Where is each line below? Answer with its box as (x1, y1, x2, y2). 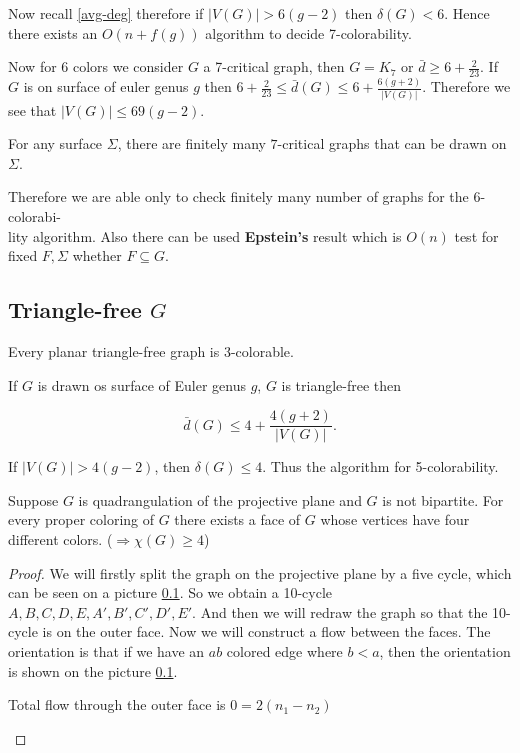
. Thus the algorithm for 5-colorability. (262, 456, 499, 477)
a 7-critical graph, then (203, 56, 345, 77)
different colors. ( (8, 529, 113, 550)
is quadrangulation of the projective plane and (78, 489, 362, 510)
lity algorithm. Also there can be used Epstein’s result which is (8, 225, 402, 246)
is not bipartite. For (382, 489, 504, 510)
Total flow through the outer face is (8, 694, 226, 715)
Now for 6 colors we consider (8, 56, 184, 77)
